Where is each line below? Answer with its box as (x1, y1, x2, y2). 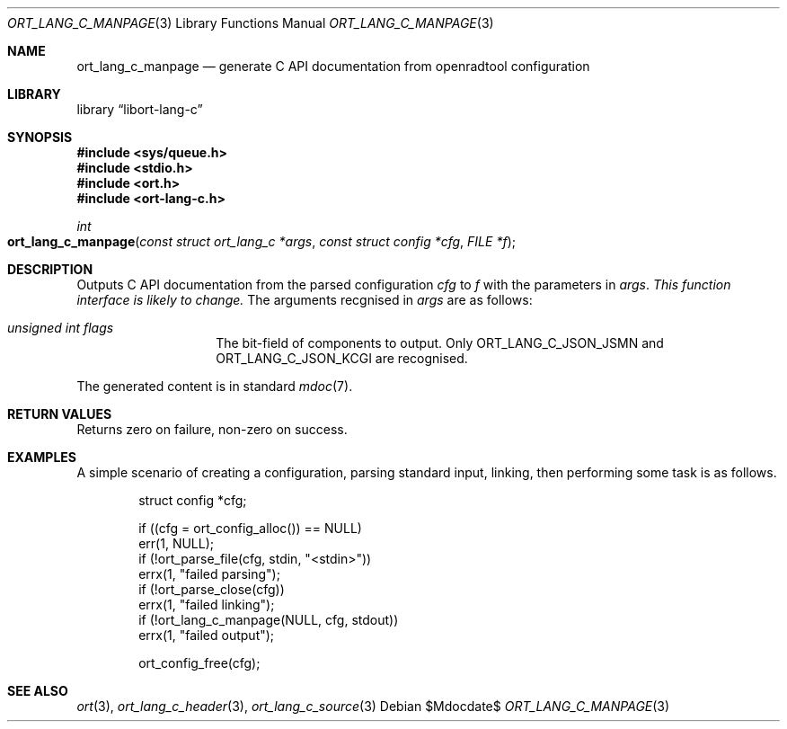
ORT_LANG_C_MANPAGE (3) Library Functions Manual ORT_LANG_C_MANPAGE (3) (7, 15, 494, 31)
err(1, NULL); (138, 536, 215, 551)
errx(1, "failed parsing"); (138, 566, 280, 582)
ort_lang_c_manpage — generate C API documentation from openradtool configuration (76, 58, 590, 74)
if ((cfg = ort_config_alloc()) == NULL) (138, 520, 362, 536)
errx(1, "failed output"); (138, 627, 275, 643)
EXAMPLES (7, 449, 76, 465)
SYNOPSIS (7, 129, 73, 145)
